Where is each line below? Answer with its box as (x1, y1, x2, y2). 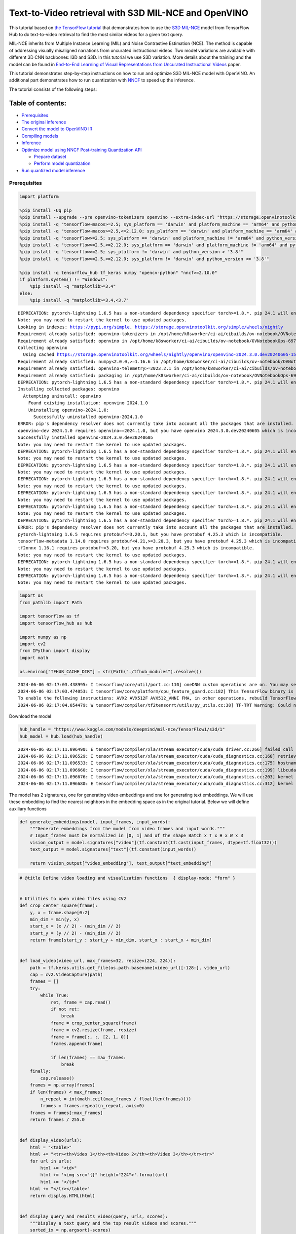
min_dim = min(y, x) (30, 916, 80, 922)
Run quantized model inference (21, 167, 85, 173)
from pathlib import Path (19, 600, 82, 605)
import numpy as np (19, 634, 67, 640)
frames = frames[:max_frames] (30, 1110, 103, 1116)
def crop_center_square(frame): (19, 903, 98, 908)
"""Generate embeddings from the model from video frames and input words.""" (30, 826, 225, 832)
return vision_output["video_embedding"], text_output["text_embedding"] (30, 860, 212, 866)
